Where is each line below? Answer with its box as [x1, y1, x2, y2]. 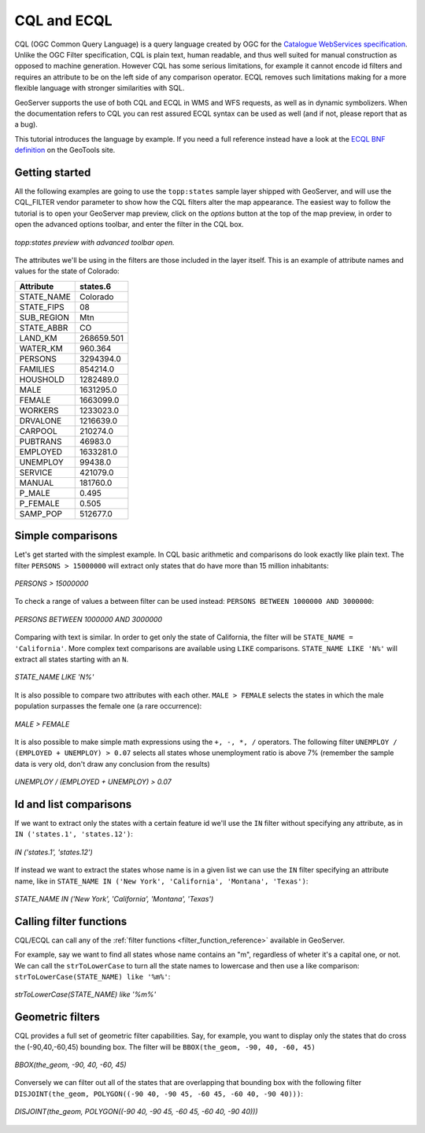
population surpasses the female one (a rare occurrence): [14, 702, 202, 711]
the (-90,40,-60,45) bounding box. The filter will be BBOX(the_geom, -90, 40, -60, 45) [14, 1042, 316, 1051]
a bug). [14, 120, 39, 129]
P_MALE [19, 487, 50, 498]
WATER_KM [19, 342, 63, 354]
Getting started [14, 165, 91, 179]
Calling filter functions [14, 914, 128, 928]
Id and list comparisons [14, 798, 132, 811]
